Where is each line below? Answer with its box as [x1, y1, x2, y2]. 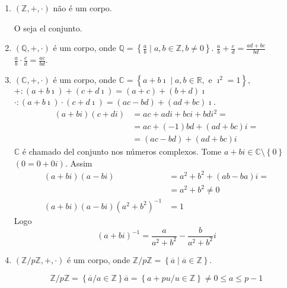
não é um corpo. [53, 2, 112, 14]
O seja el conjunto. [14, 21, 82, 34]
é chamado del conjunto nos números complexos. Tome [22, 145, 222, 158]
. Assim [65, 156, 93, 169]
